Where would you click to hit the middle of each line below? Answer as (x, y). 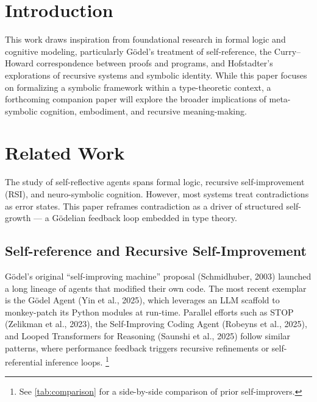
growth (18, 218)
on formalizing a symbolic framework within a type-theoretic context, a (138, 87)
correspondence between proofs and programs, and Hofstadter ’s (155, 63)
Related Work (65, 153)
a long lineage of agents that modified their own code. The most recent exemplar (156, 288)
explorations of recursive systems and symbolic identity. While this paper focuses (156, 75)
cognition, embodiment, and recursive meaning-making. (144, 111)
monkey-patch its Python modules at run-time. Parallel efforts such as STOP (149, 312)
